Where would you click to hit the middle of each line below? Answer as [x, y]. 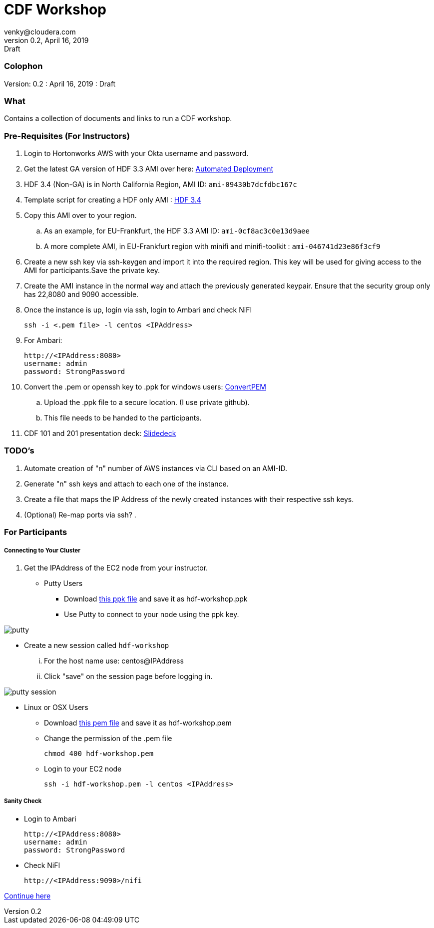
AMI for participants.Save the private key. [92, 270]
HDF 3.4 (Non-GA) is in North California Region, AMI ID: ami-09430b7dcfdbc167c [161, 184]
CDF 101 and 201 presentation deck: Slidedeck [100, 433]
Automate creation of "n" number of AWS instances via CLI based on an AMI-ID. [156, 468]
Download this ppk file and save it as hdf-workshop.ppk [156, 598]
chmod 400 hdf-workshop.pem [99, 753]
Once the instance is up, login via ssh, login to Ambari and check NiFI [138, 310]
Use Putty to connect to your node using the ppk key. [152, 614]
